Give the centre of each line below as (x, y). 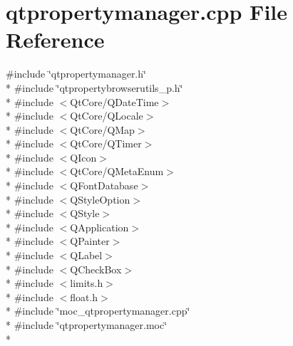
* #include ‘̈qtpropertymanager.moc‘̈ (87, 325)
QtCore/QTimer (106, 143)
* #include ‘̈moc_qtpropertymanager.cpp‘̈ (98, 311)
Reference (55, 40)
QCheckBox (96, 269)
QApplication (99, 227)
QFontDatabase (104, 185)
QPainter (90, 241)
